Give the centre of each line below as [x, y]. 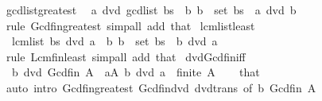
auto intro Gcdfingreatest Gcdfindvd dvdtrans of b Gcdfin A [161, 87]
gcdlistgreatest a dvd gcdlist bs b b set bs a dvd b [151, 10]
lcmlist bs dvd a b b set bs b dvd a [114, 41]
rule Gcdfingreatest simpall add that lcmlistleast [130, 25]
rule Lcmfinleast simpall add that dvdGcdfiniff [126, 56]
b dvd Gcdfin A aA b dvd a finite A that [136, 72]
